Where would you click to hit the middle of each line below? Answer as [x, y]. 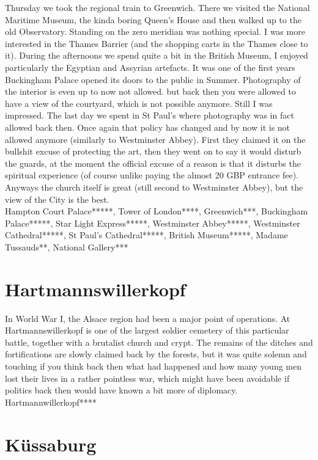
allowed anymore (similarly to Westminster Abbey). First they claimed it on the [155, 139]
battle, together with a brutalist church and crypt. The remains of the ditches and [159, 342]
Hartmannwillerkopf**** [51, 402]
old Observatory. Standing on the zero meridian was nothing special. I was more [155, 31]
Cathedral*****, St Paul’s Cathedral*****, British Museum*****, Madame [146, 235]
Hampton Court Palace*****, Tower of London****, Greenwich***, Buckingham [157, 211]
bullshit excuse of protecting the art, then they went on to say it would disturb [153, 151]
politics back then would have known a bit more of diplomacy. [121, 390]
